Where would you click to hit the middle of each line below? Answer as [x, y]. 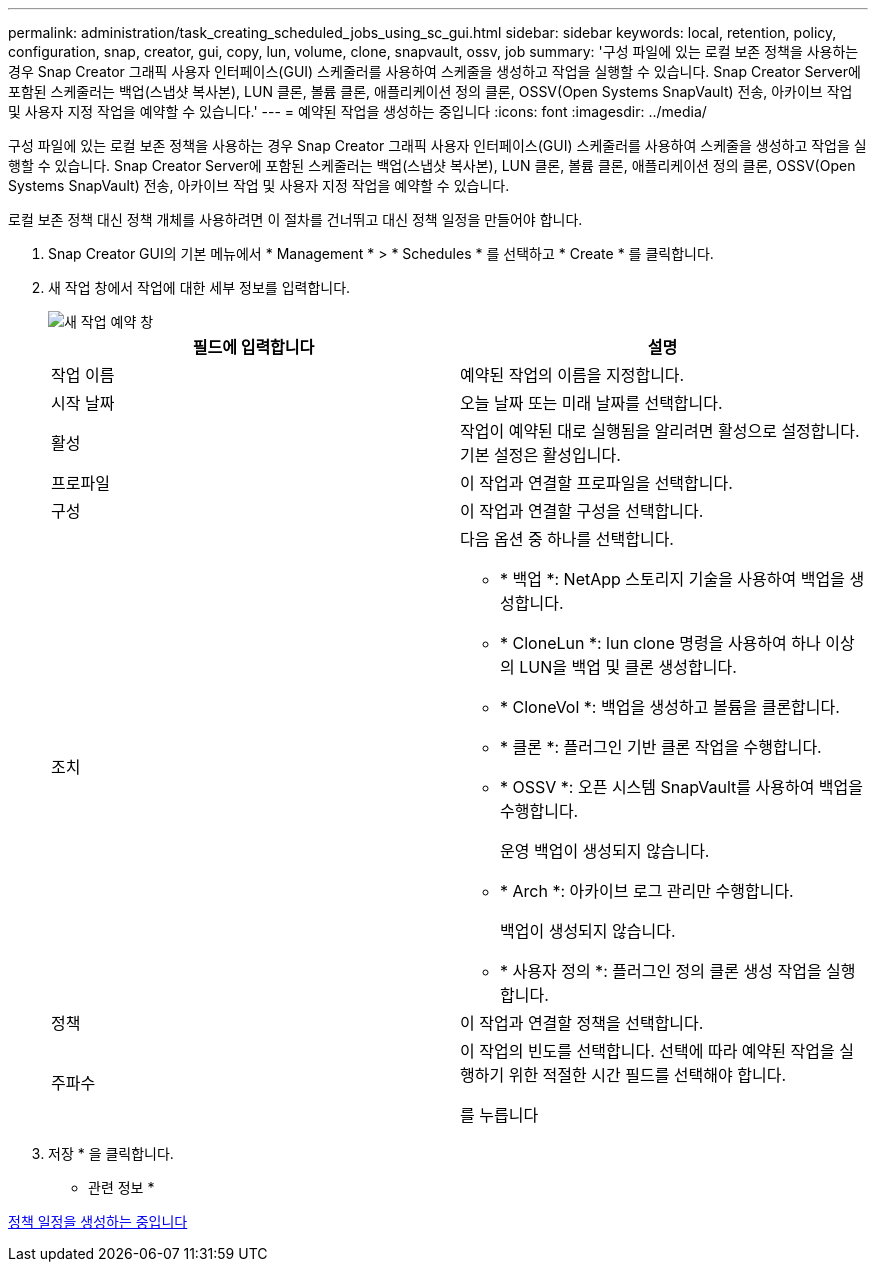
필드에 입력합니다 [253, 347]
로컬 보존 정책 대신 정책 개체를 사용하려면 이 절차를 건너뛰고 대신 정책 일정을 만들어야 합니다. [295, 219]
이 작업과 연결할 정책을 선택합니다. [582, 1023]
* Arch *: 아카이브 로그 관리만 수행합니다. [647, 891]
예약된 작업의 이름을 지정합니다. [572, 375]
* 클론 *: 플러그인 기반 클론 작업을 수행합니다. [661, 747]
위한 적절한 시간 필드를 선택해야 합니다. [647, 1075]
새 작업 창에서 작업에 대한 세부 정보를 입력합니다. [199, 287]
